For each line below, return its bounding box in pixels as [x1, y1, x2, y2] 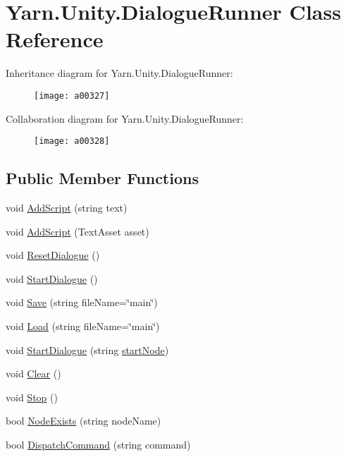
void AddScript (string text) [6, 200, 128, 215]
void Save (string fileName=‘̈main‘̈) [6, 295, 158, 310]
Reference [6, 25, 104, 54]
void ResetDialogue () [6, 248, 100, 262]
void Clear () [6, 366, 61, 381]
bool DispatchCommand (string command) [6, 437, 191, 451]
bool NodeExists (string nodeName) [6, 413, 161, 428]
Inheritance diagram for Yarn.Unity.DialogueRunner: [6, 66, 233, 80]
